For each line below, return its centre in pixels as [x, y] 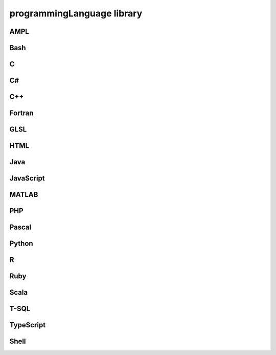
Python [21, 244]
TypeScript [28, 325]
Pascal [20, 227]
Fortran [21, 113]
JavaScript [27, 178]
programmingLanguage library [76, 13]
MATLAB [24, 195]
